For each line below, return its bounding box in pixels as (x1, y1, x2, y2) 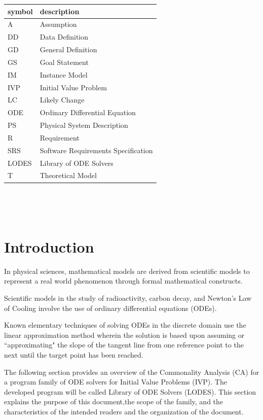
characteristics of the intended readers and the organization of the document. (4, 406, 244, 416)
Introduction (4, 236, 94, 257)
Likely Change (40, 94, 85, 105)
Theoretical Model (40, 170, 97, 181)
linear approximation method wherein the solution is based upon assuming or (4, 329, 245, 340)
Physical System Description (40, 120, 128, 130)
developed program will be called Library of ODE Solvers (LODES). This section (4, 386, 256, 397)
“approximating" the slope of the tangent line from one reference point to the (4, 339, 244, 350)
